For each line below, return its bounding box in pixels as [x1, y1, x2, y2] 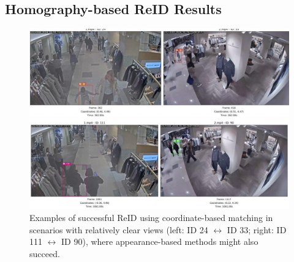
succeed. [29, 247, 60, 260]
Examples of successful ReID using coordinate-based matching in [29, 211, 273, 224]
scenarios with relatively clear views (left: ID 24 [29, 223, 208, 236]
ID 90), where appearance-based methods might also [61, 235, 258, 248]
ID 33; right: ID [227, 223, 287, 236]
